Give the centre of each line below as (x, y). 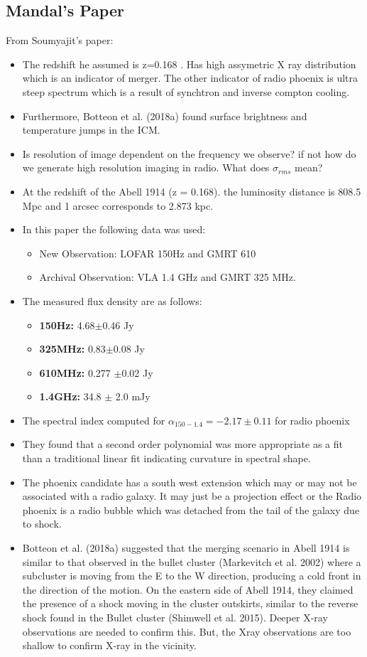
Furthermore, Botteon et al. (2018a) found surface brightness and (165, 116)
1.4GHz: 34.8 (70, 396)
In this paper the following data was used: (114, 229)
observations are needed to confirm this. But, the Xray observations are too (187, 631)
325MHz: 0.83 (72, 349)
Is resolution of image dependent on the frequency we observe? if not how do (189, 153)
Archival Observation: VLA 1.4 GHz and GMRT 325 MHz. (168, 277)
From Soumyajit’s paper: (60, 40)
